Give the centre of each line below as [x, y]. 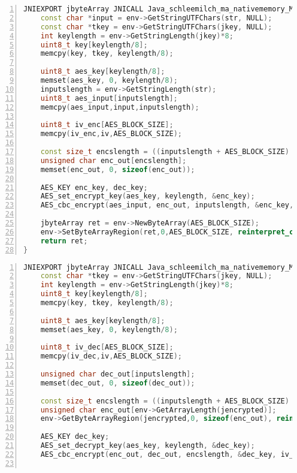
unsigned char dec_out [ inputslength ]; [118, 374]
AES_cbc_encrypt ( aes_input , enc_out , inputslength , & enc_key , [167, 205]
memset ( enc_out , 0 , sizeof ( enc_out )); [118, 169]
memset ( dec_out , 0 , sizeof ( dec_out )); [118, 383]
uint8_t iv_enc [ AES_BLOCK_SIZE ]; [107, 125]
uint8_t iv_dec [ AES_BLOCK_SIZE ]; [107, 347]
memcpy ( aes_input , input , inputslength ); [120, 107]
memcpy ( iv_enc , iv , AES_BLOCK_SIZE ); [111, 134]
